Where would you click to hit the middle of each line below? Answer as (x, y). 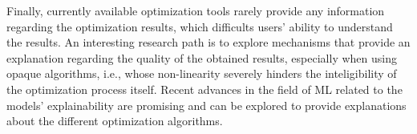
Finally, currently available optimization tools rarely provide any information (196, 10)
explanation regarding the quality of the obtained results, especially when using (202, 57)
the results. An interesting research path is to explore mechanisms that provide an (208, 42)
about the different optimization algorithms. (115, 121)
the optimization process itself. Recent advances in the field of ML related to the (204, 89)
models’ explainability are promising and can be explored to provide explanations (206, 105)
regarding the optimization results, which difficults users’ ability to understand (200, 26)
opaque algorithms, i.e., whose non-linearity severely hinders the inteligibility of (202, 73)
